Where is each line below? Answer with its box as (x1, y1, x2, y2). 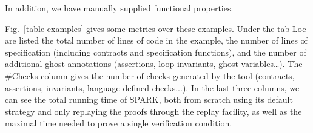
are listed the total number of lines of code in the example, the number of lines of (5, 34, 308, 47)
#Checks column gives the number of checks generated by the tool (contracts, (5, 69, 295, 82)
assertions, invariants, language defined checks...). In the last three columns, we (5, 81, 300, 94)
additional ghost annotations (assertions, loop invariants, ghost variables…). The (5, 57, 303, 70)
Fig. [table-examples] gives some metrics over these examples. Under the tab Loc (5, 22, 306, 34)
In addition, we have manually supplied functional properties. (5, 2, 234, 14)
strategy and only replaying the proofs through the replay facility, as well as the (5, 105, 302, 117)
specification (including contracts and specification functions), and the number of (5, 45, 306, 58)
